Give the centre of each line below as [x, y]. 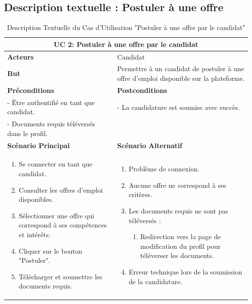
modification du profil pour [181, 246]
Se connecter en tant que [55, 164]
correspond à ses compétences [63, 225]
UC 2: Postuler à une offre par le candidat [126, 44]
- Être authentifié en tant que [51, 102]
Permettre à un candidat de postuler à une [181, 68]
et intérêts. [35, 235]
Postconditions [142, 90]
